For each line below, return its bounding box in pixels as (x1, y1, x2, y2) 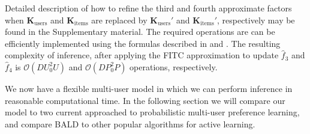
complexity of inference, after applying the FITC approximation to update (5, 49, 279, 61)
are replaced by (91, 13, 148, 26)
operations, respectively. (130, 60, 218, 73)
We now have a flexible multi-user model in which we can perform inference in (5, 82, 293, 94)
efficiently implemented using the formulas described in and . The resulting (5, 37, 281, 49)
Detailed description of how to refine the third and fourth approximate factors (5, 2, 292, 14)
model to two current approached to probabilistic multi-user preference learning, (5, 106, 300, 118)
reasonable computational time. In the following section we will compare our (5, 94, 285, 106)
